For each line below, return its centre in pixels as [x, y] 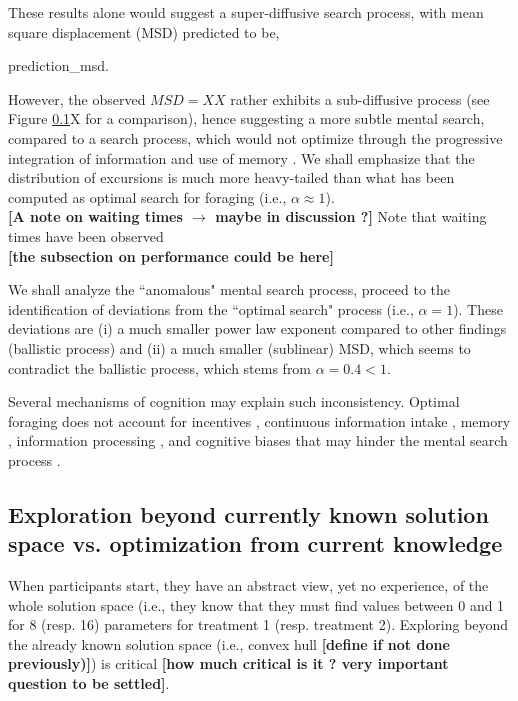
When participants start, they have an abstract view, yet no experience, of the [248, 585]
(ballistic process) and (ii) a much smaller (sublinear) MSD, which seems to [239, 347]
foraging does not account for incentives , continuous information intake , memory [259, 420]
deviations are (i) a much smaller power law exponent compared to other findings [257, 328]
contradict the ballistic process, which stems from [160, 367]
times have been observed [86, 235]
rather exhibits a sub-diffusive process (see [360, 98]
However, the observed [77, 98]
